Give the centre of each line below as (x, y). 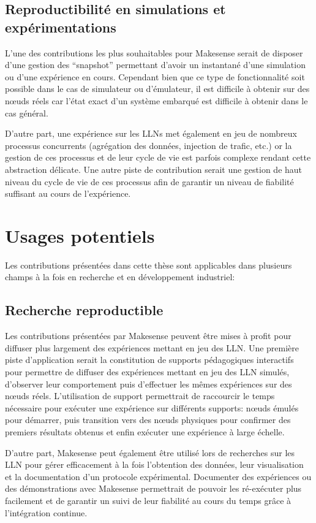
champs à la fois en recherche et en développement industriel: (120, 277)
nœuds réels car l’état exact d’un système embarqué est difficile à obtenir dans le (156, 100)
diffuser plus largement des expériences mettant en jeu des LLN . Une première (152, 347)
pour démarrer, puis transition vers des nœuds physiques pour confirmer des (148, 420)
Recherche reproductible (84, 310)
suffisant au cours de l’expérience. (68, 193)
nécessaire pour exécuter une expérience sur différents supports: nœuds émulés (152, 407)
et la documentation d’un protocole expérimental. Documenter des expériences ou (158, 476)
